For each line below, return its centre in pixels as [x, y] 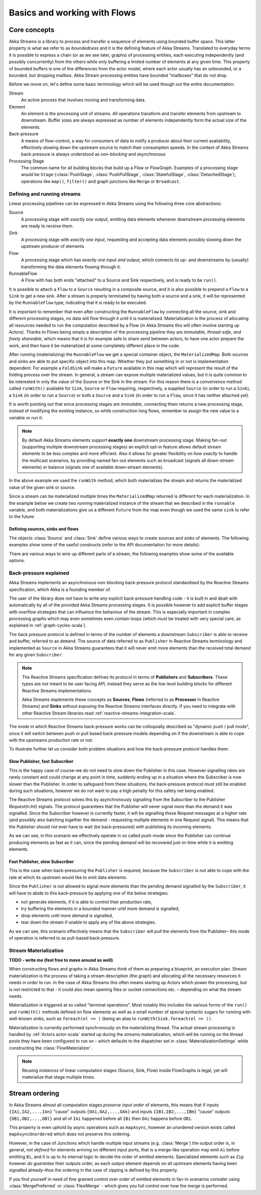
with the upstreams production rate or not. [51, 740]
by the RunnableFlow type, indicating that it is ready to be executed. [78, 303]
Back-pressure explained [39, 573]
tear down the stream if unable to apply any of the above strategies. [89, 922]
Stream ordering [34, 1093]
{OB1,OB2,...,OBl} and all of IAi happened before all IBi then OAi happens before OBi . [101, 1118]
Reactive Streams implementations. [57, 690]
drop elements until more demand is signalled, [67, 915]
